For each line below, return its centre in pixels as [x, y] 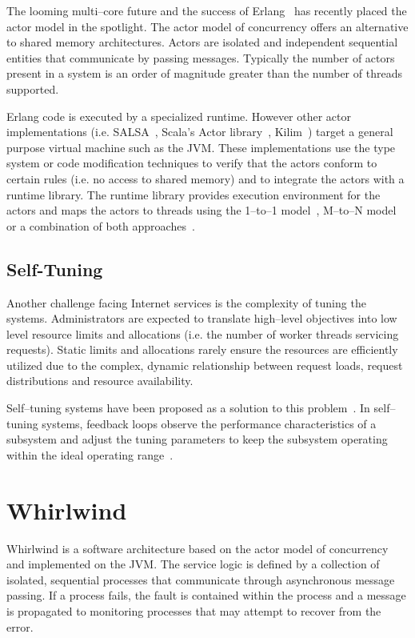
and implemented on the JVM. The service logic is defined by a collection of [193, 564]
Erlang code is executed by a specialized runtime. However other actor [179, 116]
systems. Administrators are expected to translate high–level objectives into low [202, 318]
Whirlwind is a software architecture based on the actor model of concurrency [198, 548]
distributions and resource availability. [100, 381]
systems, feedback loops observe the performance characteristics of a [209, 423]
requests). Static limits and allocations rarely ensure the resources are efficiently [202, 349]
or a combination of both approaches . [101, 225]
